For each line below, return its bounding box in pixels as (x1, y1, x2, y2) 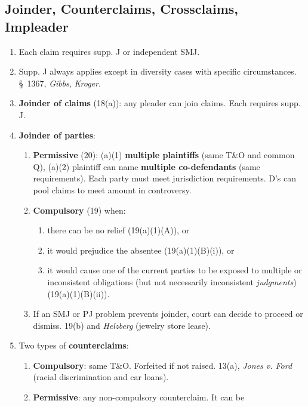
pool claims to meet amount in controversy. (33, 183, 192, 196)
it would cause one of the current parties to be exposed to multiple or (47, 264, 302, 276)
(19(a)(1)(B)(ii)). (47, 287, 110, 300)
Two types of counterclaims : (19, 339, 129, 351)
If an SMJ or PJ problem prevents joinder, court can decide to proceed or (33, 307, 303, 320)
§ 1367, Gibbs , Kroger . (19, 76, 101, 89)
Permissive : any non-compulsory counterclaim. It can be (33, 391, 245, 403)
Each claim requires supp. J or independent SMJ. (19, 45, 200, 57)
